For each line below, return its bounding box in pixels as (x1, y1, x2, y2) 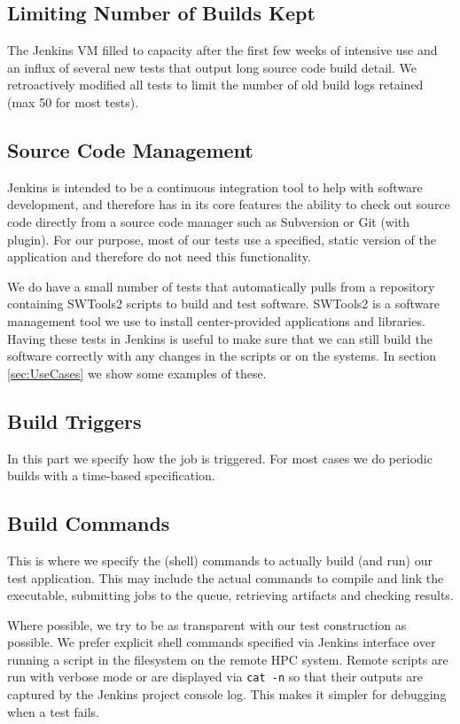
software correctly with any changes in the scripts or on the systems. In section (7, 346, 437, 365)
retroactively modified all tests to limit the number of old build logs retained (7, 75, 424, 94)
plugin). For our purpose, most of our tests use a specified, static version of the (7, 230, 437, 248)
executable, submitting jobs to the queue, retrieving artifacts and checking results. (7, 586, 454, 604)
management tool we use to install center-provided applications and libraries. (7, 311, 425, 330)
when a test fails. (7, 702, 99, 720)
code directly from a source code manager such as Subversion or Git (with (7, 212, 410, 230)
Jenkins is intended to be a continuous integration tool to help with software (7, 177, 423, 196)
